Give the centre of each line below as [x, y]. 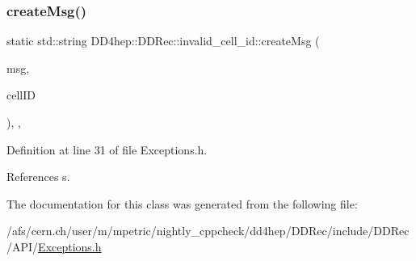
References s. [38, 177]
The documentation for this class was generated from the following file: [182, 203]
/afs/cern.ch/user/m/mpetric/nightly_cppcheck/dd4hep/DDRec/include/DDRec [208, 231]
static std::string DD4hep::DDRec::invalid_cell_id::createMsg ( [163, 41]
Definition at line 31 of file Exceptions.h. [107, 149]
